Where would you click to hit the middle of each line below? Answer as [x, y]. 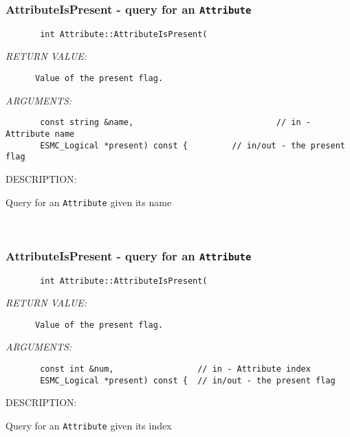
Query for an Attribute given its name [89, 202]
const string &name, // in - [175, 123]
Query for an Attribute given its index [89, 425]
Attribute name [40, 134]
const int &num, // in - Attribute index [175, 369]
